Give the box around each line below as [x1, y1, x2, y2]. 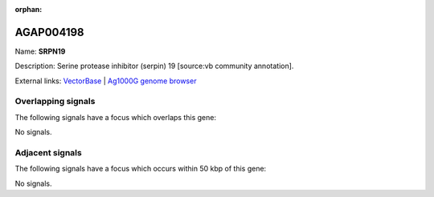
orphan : [14, 5, 43, 14]
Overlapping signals [14, 96, 96, 107]
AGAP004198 [14, 25, 84, 39]
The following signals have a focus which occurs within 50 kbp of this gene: [14, 164, 267, 174]
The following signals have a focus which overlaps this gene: [14, 112, 217, 122]
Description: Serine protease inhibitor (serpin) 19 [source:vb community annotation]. [14, 61, 294, 71]
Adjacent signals [14, 147, 82, 158]
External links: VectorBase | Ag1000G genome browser [14, 76, 197, 86]
